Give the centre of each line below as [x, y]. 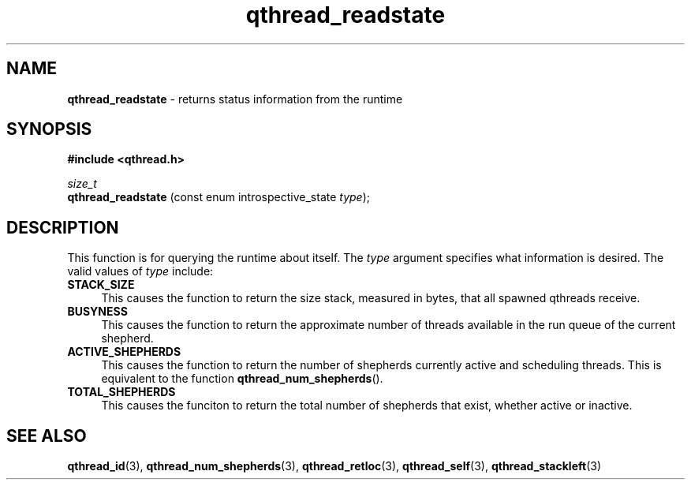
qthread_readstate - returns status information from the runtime [235, 99]
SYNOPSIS [49, 129]
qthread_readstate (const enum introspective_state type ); [219, 197]
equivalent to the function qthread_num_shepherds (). [242, 379]
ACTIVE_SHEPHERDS [124, 352]
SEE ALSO [47, 436]
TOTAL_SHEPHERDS [121, 392]
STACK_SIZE [101, 285]
